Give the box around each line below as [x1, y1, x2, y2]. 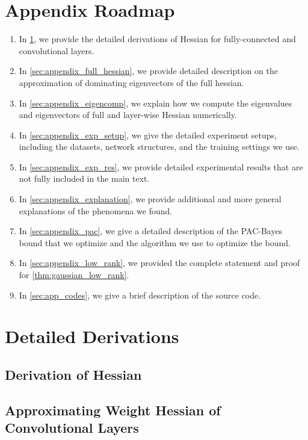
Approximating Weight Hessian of [5, 400, 221, 419]
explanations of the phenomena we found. [19, 204, 173, 217]
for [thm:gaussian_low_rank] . [19, 268, 129, 281]
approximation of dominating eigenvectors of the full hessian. [19, 76, 244, 88]
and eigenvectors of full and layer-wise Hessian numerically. [19, 108, 237, 121]
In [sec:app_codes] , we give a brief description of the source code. [19, 288, 261, 301]
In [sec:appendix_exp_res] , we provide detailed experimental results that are [19, 160, 303, 173]
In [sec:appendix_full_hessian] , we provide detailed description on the [19, 64, 278, 77]
